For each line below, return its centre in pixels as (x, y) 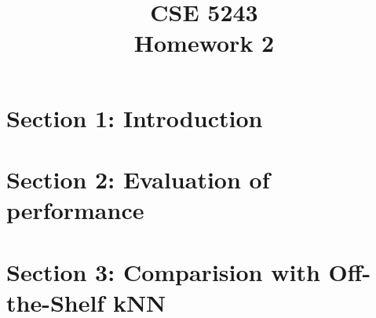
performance (75, 210)
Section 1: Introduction (135, 117)
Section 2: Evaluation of (138, 179)
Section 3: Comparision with (163, 271)
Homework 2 (204, 43)
